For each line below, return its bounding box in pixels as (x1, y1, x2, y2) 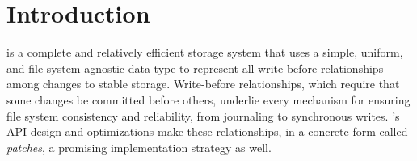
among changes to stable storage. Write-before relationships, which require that (6, 75, 400, 92)
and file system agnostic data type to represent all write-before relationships (6, 59, 384, 76)
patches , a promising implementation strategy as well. (6, 138, 272, 155)
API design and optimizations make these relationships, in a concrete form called (6, 123, 408, 140)
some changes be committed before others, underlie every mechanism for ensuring (6, 91, 411, 108)
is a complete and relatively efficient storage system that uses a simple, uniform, (6, 44, 403, 61)
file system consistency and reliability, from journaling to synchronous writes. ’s (6, 107, 400, 124)
